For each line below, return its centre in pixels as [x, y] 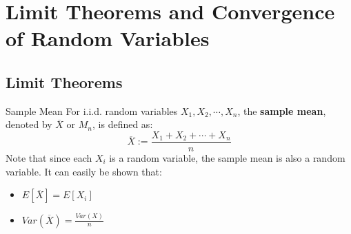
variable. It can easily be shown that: [84, 171]
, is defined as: [123, 124]
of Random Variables [108, 38]
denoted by [29, 124]
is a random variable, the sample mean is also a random [227, 158]
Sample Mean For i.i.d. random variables [92, 110]
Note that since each [49, 158]
